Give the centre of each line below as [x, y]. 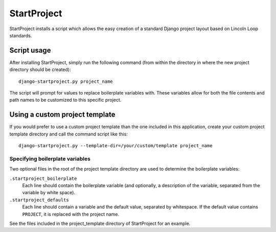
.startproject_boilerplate [43, 178]
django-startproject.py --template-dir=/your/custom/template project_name [116, 146]
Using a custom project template [62, 115]
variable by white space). [49, 193]
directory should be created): [40, 69]
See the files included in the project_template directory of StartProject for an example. [100, 223]
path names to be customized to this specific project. [65, 100]
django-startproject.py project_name [66, 81]
